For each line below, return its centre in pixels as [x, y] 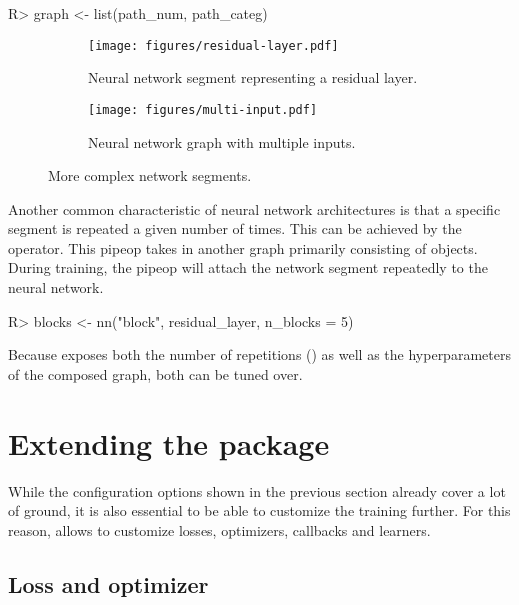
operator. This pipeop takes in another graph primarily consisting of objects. [243, 247]
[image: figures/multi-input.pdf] [203, 109]
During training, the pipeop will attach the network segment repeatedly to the [248, 267]
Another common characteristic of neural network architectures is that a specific [254, 208]
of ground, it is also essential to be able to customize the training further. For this [259, 510]
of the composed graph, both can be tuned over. [155, 373]
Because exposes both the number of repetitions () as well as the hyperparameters [259, 354]
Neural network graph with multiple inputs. [222, 141]
